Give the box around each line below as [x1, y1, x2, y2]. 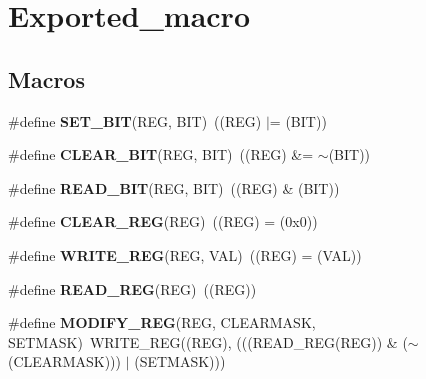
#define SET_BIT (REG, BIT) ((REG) [8, 110, 262, 131]
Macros [8, 63, 85, 94]
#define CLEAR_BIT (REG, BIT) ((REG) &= [8, 144, 314, 165]
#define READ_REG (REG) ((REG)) [8, 278, 257, 299]
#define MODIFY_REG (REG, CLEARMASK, [8, 312, 316, 333]
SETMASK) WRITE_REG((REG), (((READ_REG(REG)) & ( [8, 331, 408, 352]
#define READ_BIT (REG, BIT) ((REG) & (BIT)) [8, 177, 340, 198]
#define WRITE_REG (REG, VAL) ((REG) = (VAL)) [8, 244, 362, 265]
